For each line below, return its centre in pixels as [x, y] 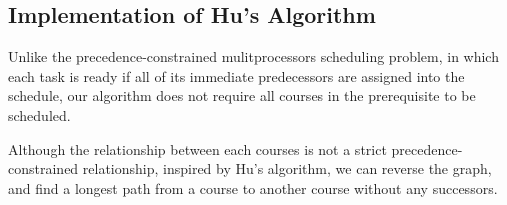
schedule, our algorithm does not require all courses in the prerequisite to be [242, 95]
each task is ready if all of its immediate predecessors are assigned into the [236, 75]
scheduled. [39, 114]
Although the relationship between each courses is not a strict [197, 148]
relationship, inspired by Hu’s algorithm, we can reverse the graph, [287, 168]
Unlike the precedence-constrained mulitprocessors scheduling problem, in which [253, 56]
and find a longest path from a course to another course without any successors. [253, 187]
